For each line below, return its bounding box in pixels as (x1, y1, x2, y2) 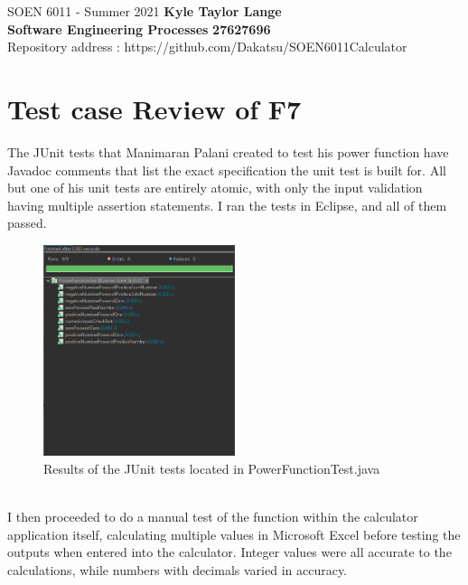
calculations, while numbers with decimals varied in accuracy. (7, 560, 348, 579)
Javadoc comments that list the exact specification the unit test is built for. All (7, 160, 446, 179)
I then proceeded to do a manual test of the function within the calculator (7, 507, 418, 526)
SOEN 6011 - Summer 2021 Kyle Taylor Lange (7, 2, 282, 21)
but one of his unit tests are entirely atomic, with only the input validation (7, 178, 423, 197)
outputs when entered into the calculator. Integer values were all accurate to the (7, 543, 452, 561)
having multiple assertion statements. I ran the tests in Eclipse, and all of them (7, 195, 447, 214)
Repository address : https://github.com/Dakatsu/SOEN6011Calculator (7, 37, 407, 56)
